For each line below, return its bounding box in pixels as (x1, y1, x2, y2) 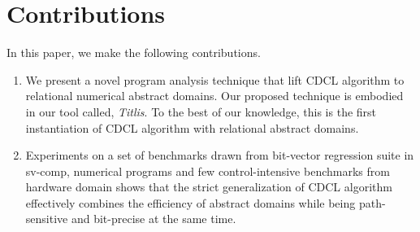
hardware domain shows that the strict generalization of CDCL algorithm (25, 178, 392, 195)
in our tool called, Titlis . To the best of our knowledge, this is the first (25, 103, 377, 120)
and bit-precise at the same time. (71, 210, 236, 227)
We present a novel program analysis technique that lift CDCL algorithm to (25, 71, 405, 88)
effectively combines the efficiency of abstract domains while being (25, 194, 356, 211)
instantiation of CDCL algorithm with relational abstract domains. (25, 119, 359, 136)
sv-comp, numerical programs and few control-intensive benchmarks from (25, 162, 390, 179)
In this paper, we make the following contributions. (6, 44, 261, 61)
